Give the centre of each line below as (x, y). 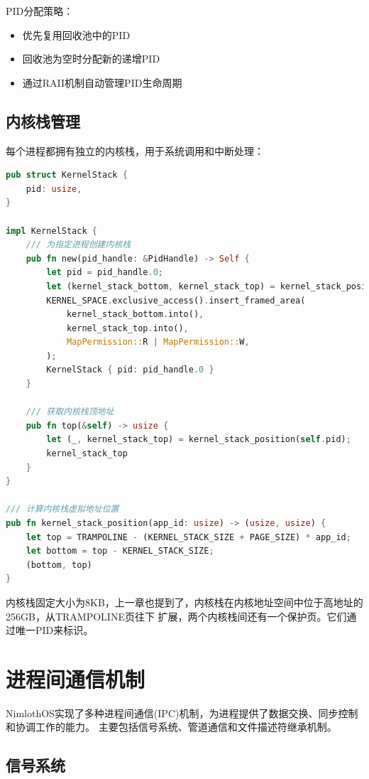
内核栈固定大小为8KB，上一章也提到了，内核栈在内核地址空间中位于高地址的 (184, 602)
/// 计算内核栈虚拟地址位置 (62, 509)
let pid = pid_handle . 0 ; (105, 273)
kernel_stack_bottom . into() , (135, 315)
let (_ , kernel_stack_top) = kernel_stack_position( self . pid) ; (199, 440)
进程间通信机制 (76, 678)
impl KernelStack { (51, 231)
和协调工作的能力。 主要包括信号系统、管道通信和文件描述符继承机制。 (171, 727)
